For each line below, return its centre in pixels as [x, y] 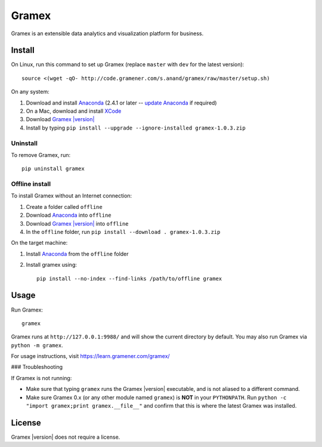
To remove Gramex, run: [41, 155]
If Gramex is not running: [41, 378]
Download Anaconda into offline [69, 215]
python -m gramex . [37, 345]
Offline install [31, 184]
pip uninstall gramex [53, 169]
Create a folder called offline [64, 206]
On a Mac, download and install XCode [74, 111]
